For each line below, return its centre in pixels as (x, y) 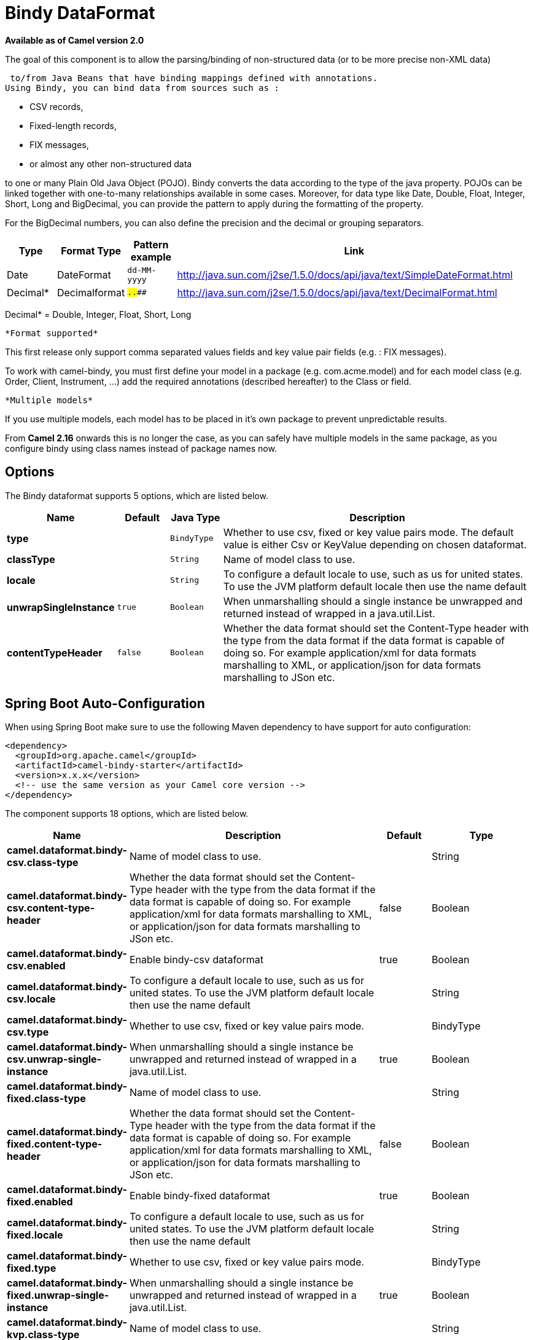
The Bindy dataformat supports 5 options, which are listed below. (137, 495)
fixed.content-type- (55, 1144)
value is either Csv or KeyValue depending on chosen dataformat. (375, 544)
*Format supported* (52, 333)
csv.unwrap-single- (54, 1059)
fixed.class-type (46, 1099)
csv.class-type (43, 863)
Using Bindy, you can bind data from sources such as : (142, 88)
